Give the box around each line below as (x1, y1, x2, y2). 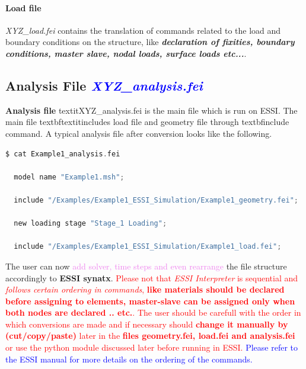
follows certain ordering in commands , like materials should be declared (5, 283, 285, 296)
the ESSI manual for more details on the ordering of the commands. (5, 352, 253, 365)
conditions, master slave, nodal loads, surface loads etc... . (5, 47, 247, 59)
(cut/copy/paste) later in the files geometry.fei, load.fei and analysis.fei (5, 329, 295, 342)
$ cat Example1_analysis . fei (5, 149, 120, 158)
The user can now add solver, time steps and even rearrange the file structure (5, 259, 287, 272)
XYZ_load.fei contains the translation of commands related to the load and (5, 24, 281, 36)
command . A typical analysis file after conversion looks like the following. (5, 127, 272, 139)
